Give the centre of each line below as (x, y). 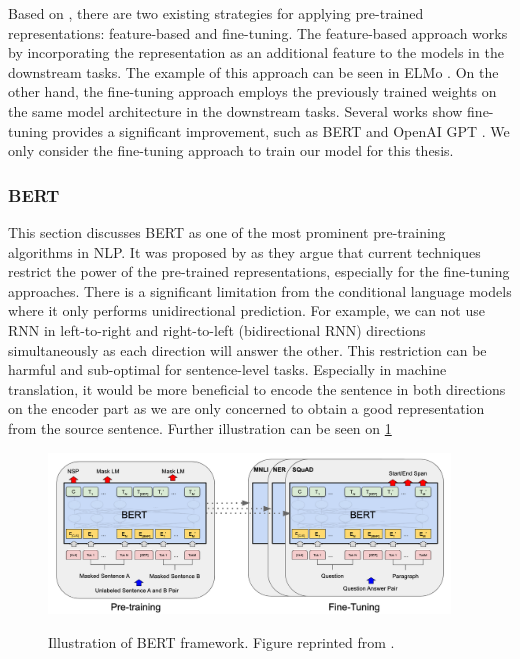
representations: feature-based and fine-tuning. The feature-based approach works (258, 32)
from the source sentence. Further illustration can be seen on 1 (200, 427)
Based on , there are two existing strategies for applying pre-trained (216, 13)
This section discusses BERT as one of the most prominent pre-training (227, 231)
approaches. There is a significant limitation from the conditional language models (260, 290)
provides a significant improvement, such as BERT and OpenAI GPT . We (281, 130)
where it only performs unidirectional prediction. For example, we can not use (246, 310)
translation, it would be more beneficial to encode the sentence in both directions (257, 388)
